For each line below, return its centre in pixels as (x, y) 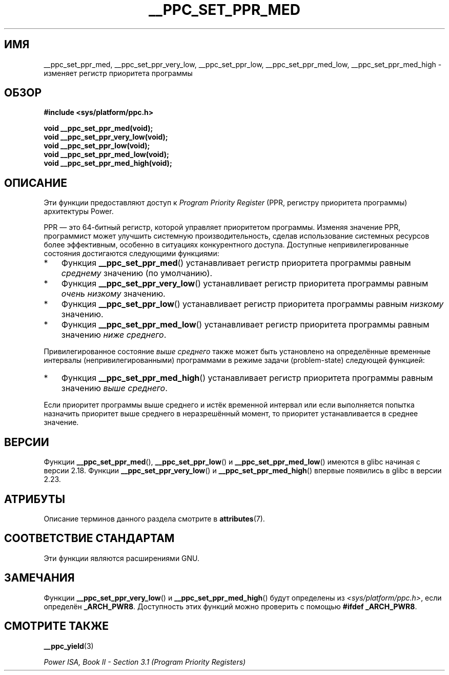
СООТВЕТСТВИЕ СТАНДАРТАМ (89, 538)
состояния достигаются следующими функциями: (131, 254)
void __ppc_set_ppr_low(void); (97, 146)
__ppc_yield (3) (69, 646)
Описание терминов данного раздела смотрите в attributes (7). (154, 518)
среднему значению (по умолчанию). (137, 273)
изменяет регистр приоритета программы (118, 73)
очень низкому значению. (113, 294)
